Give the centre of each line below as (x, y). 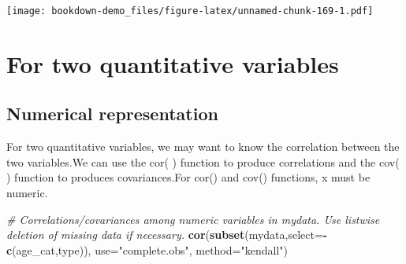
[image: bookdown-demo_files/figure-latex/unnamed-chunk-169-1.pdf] (190, 11)
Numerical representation (112, 114)
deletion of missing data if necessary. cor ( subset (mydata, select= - (167, 235)
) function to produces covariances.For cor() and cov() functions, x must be (188, 177)
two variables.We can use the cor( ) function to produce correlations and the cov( (203, 161)
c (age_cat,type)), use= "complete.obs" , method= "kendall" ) (147, 249)
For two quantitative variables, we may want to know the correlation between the (203, 147)
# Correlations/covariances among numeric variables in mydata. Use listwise (193, 219)
